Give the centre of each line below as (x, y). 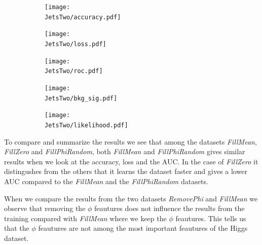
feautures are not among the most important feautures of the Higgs (143, 228)
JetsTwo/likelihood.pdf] (86, 125)
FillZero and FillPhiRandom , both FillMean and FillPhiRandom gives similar (125, 151)
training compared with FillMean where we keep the (85, 218)
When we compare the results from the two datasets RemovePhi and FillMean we (131, 198)
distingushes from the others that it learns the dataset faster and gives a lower (126, 171)
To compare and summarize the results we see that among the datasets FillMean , (130, 141)
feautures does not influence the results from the (170, 208)
